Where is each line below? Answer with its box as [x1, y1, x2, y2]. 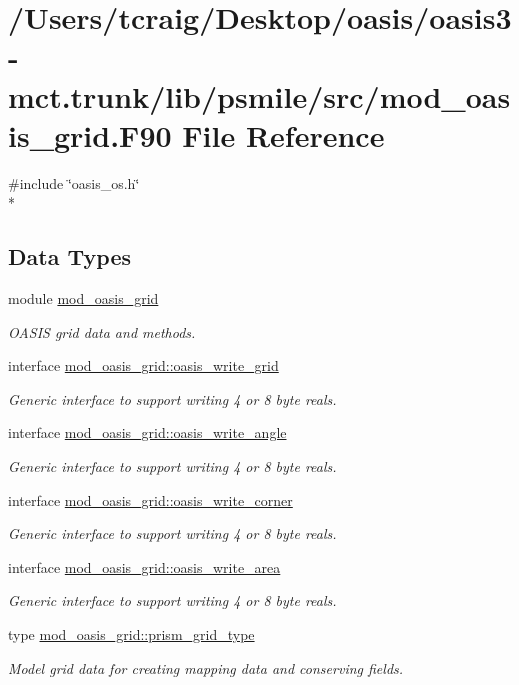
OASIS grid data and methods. [8, 321, 196, 342]
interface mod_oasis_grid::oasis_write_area [8, 556, 281, 577]
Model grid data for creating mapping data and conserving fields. [8, 657, 404, 678]
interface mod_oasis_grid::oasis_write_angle [8, 422, 287, 443]
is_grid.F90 [8, 114, 172, 155]
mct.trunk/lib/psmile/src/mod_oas [8, 75, 511, 116]
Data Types [8, 241, 131, 272]
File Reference [182, 114, 385, 155]
